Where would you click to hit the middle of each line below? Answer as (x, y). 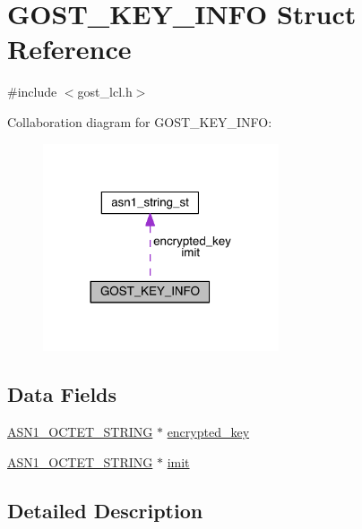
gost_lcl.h (105, 92)
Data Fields (62, 394)
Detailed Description (105, 510)
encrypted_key (208, 432)
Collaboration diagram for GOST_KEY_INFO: (140, 121)
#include (32, 92)
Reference (69, 49)
